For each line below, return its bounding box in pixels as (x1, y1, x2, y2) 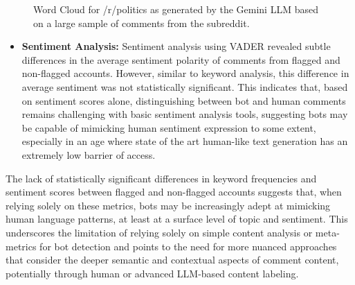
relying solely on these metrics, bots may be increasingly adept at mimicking (6, 198, 331, 212)
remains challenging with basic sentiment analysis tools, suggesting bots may (21, 107, 348, 121)
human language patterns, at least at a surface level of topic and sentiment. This (6, 211, 348, 226)
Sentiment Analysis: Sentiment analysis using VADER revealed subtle (21, 39, 331, 53)
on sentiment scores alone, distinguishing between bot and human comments (21, 93, 346, 107)
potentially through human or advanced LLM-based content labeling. (6, 266, 299, 280)
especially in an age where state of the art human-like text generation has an (21, 134, 348, 148)
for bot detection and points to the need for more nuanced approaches (39, 239, 337, 253)
